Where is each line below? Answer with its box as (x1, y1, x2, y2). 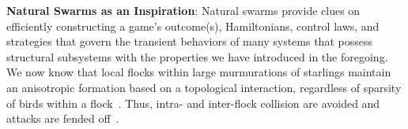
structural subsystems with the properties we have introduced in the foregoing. (6, 48, 388, 64)
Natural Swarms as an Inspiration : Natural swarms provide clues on (6, 2, 361, 18)
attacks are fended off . (6, 110, 119, 127)
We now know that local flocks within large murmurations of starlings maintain (6, 64, 391, 80)
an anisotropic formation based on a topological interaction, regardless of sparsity (6, 79, 402, 95)
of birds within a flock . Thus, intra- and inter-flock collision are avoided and (6, 94, 380, 111)
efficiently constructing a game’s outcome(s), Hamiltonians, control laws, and (6, 17, 380, 34)
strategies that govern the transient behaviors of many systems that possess (6, 33, 372, 50)
